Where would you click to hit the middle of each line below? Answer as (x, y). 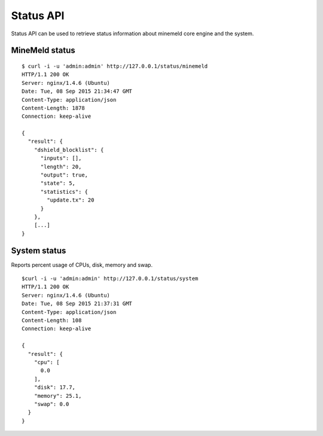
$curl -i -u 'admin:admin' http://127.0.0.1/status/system (110, 279)
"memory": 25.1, (58, 396)
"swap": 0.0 (51, 404)
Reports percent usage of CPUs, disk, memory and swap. (82, 265)
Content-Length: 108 (52, 321)
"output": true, (64, 175)
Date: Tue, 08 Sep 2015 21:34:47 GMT (77, 92)
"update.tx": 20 (71, 200)
